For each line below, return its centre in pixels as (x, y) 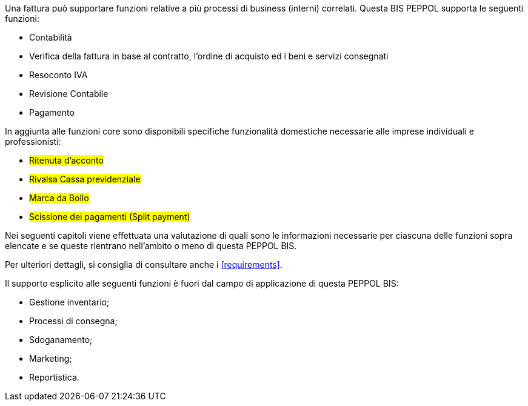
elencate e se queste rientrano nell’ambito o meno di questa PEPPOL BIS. (151, 246)
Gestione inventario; (69, 302)
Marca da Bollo (59, 198)
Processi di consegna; (73, 321)
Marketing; (51, 358)
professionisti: (33, 141)
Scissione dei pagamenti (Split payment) (110, 217)
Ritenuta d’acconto (66, 160)
